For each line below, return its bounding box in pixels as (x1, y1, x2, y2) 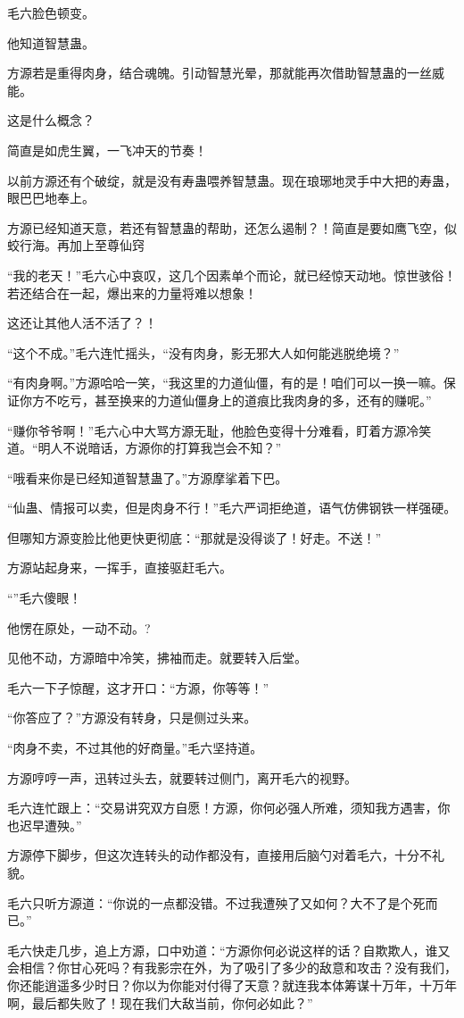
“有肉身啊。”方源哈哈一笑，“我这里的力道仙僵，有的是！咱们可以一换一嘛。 (7, 373, 443, 392)
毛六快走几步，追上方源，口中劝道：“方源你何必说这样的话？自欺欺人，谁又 (7, 940, 451, 959)
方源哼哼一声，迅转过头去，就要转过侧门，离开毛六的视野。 (7, 768, 357, 787)
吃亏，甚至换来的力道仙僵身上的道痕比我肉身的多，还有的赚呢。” (56, 390, 432, 409)
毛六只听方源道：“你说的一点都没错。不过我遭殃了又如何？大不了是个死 (7, 893, 426, 912)
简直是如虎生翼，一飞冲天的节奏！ (7, 140, 207, 159)
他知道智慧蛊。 (7, 33, 95, 52)
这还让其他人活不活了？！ (7, 313, 157, 332)
